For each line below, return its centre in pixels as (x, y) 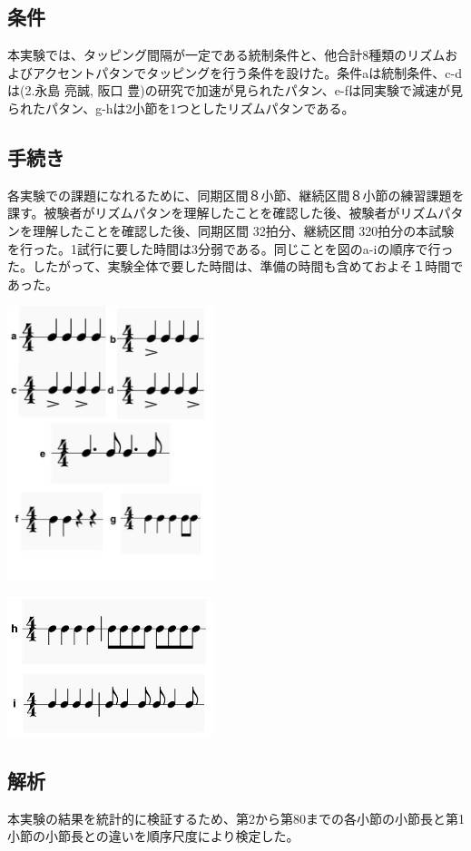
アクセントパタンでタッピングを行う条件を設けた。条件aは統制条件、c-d (247, 72)
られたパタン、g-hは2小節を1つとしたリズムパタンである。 (181, 108)
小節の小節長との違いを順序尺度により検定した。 (153, 836)
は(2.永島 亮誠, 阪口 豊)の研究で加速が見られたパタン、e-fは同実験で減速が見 (235, 90)
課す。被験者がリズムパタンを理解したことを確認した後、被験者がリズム (223, 213)
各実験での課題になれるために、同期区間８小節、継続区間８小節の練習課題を (236, 195)
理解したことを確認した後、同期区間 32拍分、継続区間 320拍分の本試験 (243, 230)
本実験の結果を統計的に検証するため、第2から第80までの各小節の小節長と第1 (236, 818)
